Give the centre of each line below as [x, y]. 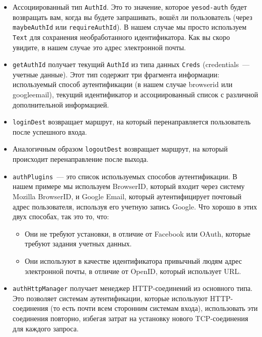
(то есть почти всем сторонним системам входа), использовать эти [154, 308]
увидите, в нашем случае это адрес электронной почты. [99, 47]
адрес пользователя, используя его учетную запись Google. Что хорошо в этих [135, 206]
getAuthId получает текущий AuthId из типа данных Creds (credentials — [131, 64]
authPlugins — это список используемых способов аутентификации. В [125, 176]
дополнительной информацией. [61, 104]
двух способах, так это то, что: [61, 216]
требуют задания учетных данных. [78, 244]
